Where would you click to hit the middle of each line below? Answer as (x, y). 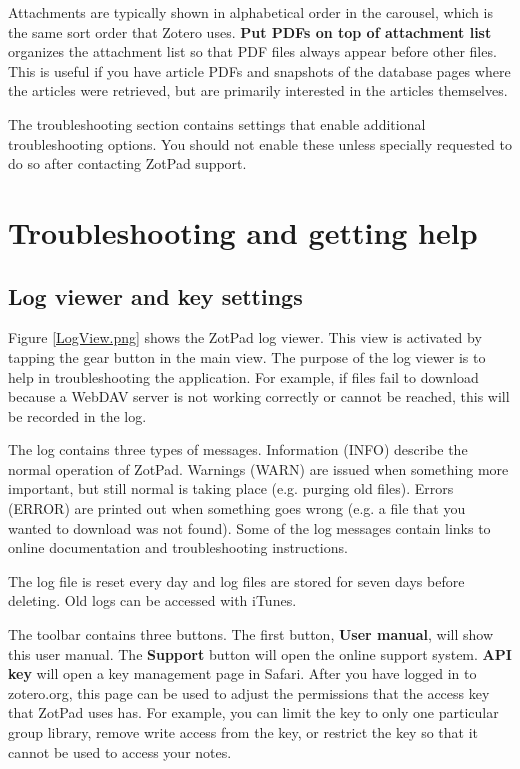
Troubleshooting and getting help (243, 231)
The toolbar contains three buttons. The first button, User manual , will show (251, 634)
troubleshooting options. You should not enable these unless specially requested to (260, 143)
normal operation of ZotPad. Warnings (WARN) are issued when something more (258, 468)
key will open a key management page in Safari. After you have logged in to (242, 673)
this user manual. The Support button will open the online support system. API (260, 653)
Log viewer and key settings (155, 295)
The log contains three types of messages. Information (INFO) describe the (238, 449)
